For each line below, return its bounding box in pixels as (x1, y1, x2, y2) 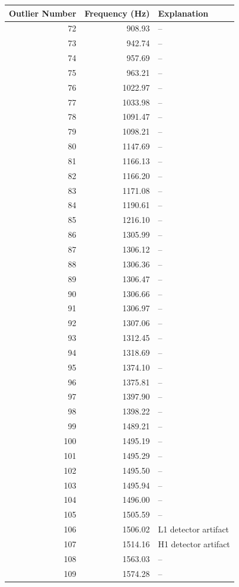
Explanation (158, 7, 209, 19)
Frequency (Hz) (84, 7, 150, 19)
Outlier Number (9, 7, 77, 19)
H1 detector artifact (158, 537, 230, 550)
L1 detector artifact (158, 523, 230, 535)
